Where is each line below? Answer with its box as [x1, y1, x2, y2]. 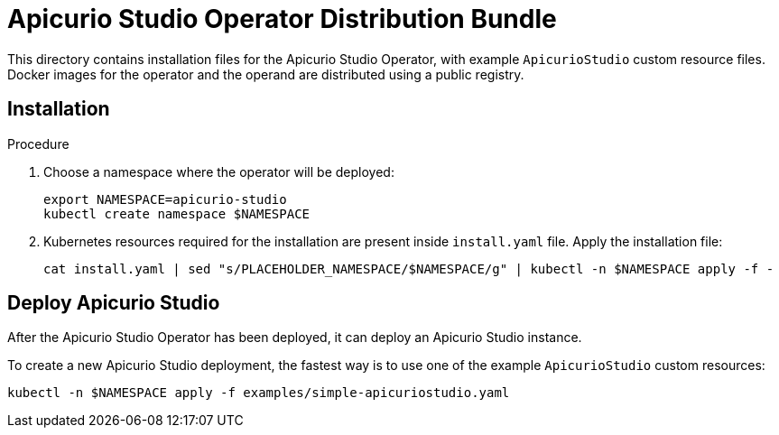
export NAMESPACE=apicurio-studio [43, 191, 287, 207]
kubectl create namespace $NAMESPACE [43, 206, 311, 221]
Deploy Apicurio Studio [7, 292, 220, 315]
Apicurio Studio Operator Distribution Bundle [7, 4, 557, 34]
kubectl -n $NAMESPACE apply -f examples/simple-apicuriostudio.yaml [7, 385, 510, 401]
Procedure [7, 135, 70, 152]
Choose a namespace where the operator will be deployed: [43, 163, 394, 180]
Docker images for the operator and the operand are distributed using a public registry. [7, 66, 524, 82]
